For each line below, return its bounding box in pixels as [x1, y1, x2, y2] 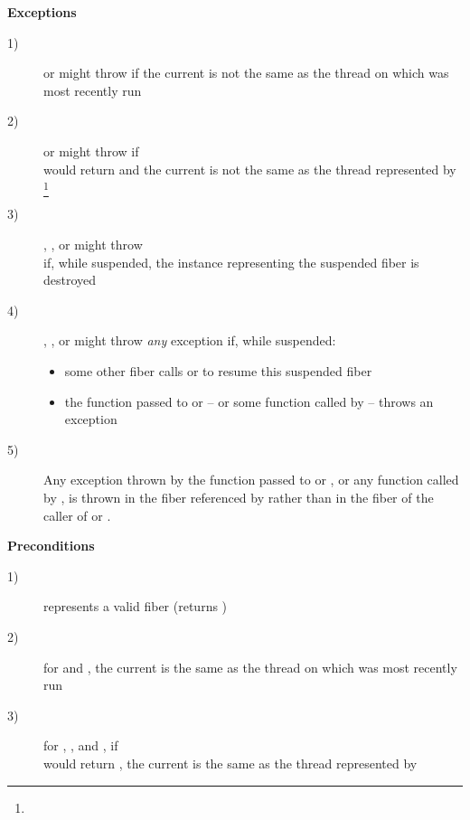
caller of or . [43, 505, 111, 524]
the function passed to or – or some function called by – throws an [64, 391, 434, 410]
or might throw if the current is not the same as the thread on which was [43, 63, 449, 82]
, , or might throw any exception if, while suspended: [43, 331, 336, 350]
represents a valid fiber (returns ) [43, 597, 228, 616]
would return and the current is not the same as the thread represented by [43, 159, 456, 178]
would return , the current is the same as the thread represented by [43, 753, 418, 772]
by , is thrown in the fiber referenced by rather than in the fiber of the [43, 488, 434, 507]
